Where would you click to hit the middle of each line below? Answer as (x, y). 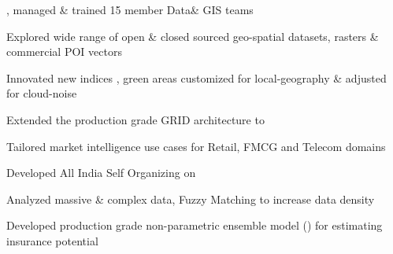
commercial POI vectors (64, 52)
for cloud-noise (42, 93)
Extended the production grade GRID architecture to (135, 119)
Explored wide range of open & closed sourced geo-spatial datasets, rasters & (193, 36)
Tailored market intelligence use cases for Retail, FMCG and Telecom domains (196, 146)
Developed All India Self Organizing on (101, 173)
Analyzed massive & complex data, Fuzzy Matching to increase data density (191, 199)
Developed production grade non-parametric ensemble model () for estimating (195, 225)
